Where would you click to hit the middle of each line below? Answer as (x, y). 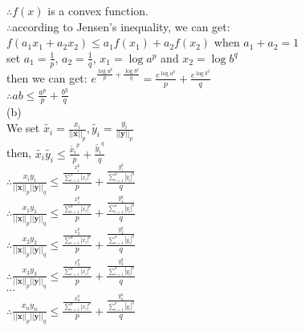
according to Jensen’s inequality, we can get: (121, 26)
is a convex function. (98, 10)
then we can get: (47, 77)
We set (23, 128)
